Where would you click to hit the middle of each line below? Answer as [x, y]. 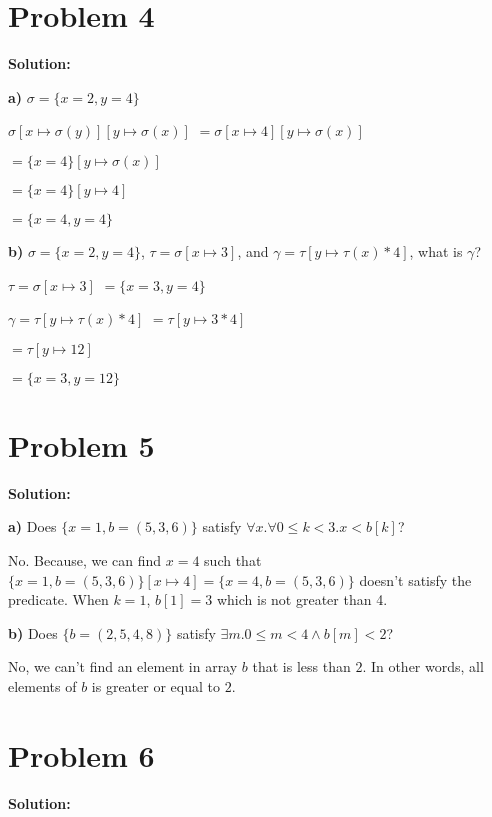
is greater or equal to [155, 685]
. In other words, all [423, 666]
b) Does [33, 632]
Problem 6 [81, 754]
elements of [42, 685]
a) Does [32, 526]
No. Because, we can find [85, 560]
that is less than [301, 666]
